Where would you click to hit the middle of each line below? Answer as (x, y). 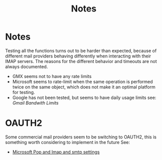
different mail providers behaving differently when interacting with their (78, 56)
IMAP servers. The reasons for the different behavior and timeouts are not (81, 61)
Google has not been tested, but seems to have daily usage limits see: (84, 97)
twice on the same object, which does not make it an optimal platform (84, 87)
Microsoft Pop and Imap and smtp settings (56, 152)
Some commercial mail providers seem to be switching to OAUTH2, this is (81, 137)
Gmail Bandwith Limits (35, 102)
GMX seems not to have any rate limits (52, 76)
